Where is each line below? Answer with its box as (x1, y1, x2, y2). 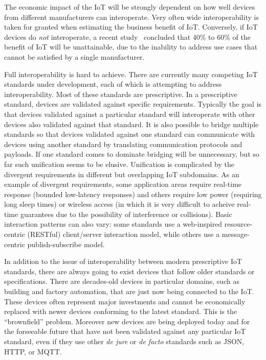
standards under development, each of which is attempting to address (4, 79, 222, 89)
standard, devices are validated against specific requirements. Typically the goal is (4, 99, 262, 109)
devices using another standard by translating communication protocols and (4, 138, 242, 149)
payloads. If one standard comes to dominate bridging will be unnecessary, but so (4, 149, 259, 159)
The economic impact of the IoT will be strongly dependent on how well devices (4, 2, 255, 12)
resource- (224, 219, 253, 229)
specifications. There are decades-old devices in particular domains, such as (4, 276, 239, 286)
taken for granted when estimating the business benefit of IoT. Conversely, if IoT (4, 21, 258, 32)
